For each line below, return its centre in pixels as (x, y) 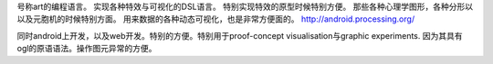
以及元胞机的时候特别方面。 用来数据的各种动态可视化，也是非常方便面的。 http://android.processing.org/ (216, 19)
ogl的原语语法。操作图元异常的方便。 (87, 49)
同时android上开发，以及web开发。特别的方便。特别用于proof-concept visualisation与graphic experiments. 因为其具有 (240, 35)
